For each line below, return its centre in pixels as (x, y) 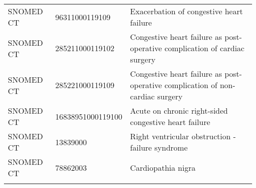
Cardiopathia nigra (163, 167)
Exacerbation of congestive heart (187, 11)
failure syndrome (159, 147)
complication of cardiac (205, 48)
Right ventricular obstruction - (183, 136)
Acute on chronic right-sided (179, 110)
